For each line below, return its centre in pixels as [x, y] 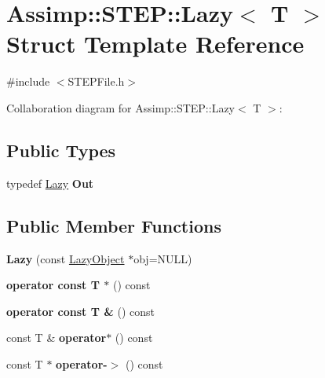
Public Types [61, 150]
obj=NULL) [163, 258]
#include [28, 81]
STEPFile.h [96, 81]
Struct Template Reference [155, 44]
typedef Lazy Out [50, 183]
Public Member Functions [114, 225]
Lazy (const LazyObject [66, 258]
